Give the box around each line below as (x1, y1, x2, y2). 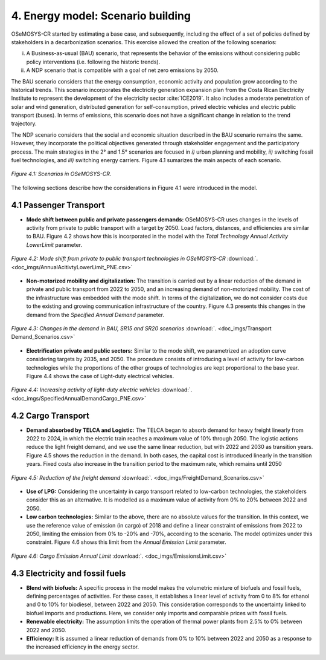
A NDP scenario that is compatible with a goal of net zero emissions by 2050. (26, 67, 219, 74)
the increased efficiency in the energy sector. (26, 643, 139, 650)
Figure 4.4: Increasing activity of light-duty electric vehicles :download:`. (11, 386, 193, 393)
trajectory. (11, 120, 37, 127)
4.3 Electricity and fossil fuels (11, 568, 126, 578)
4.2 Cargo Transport (11, 410, 90, 420)
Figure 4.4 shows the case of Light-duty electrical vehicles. (26, 372, 174, 379)
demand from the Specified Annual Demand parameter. (26, 311, 165, 318)
